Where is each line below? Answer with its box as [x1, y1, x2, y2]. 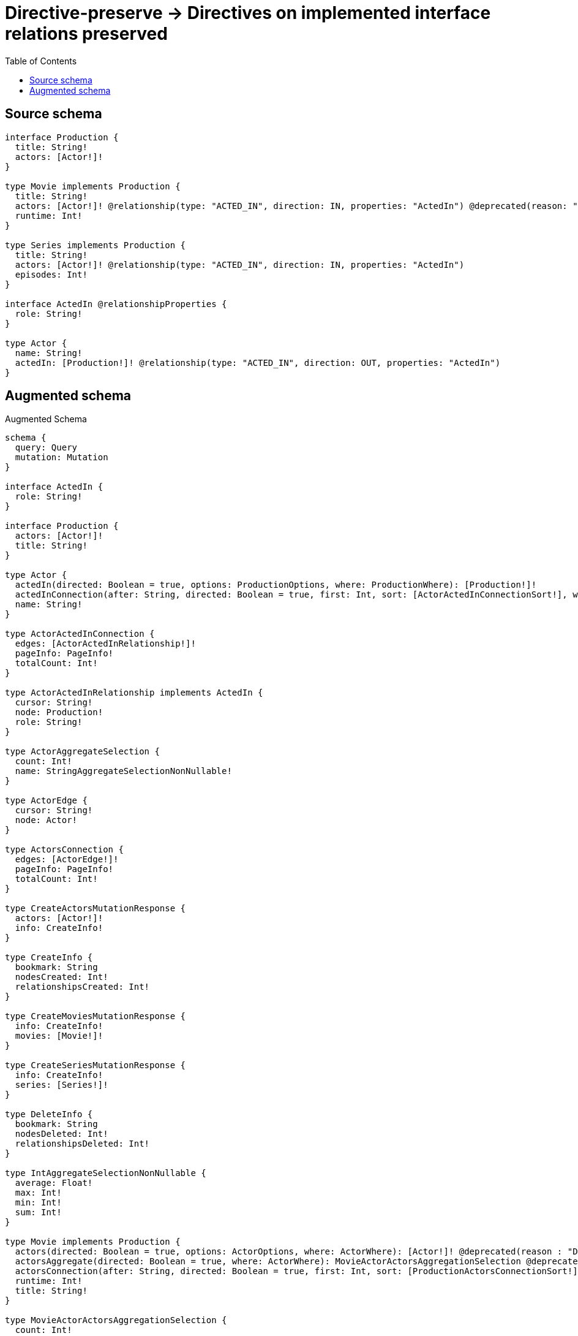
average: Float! [15, 1178, 93, 1188]
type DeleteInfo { [5, 1109, 93, 1120]
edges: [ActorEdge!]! [15, 854, 119, 865]
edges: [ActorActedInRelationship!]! [15, 639, 196, 649]
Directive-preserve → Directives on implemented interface [5, 2, 491, 23]
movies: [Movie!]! [15, 1031, 103, 1041]
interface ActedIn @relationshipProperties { [5, 298, 227, 309]
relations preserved [5, 23, 168, 44]
